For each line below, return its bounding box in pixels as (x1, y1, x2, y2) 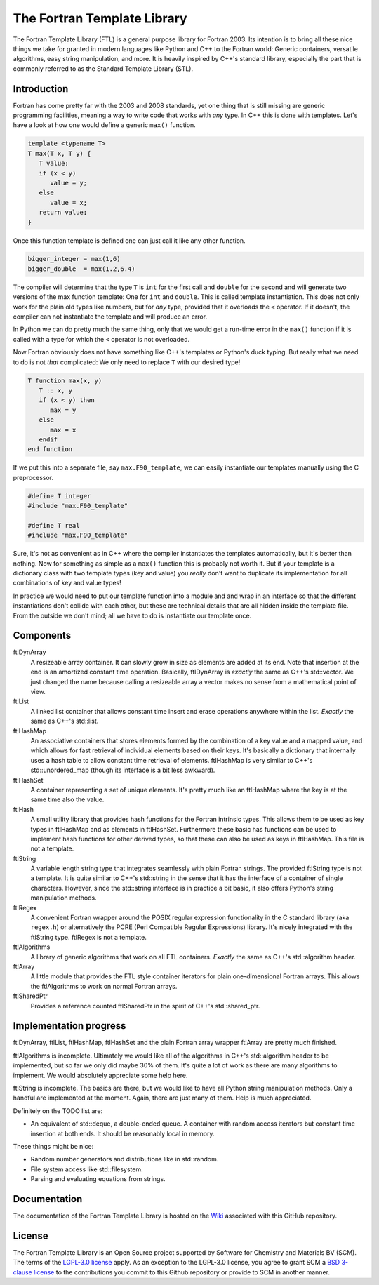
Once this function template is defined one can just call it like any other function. (13, 236, 246, 245)
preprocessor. (13, 473, 54, 481)
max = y (50, 406, 77, 414)
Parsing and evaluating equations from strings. (30, 1175, 166, 1183)
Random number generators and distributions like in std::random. (30, 1155, 219, 1164)
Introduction (13, 83, 69, 95)
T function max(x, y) (27, 376, 102, 385)
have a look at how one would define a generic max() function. (13, 121, 196, 129)
